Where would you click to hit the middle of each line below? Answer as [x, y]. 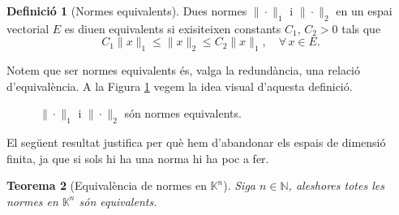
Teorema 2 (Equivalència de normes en [107, 185]
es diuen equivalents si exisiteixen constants [173, 28]
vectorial [28, 28]
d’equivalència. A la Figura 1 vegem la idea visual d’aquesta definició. [180, 86]
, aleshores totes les [336, 185]
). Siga [239, 185]
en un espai [364, 11]
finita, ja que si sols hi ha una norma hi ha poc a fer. [138, 158]
